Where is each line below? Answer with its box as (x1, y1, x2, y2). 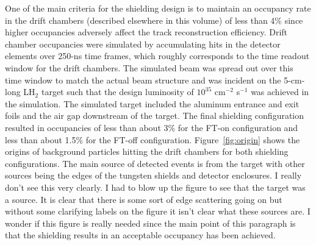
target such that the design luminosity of (41, 85, 194, 98)
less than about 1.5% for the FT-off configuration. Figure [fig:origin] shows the (5, 133, 300, 146)
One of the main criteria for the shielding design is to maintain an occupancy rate (5, 2, 311, 14)
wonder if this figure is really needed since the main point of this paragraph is (5, 216, 296, 229)
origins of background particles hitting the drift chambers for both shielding (5, 145, 289, 158)
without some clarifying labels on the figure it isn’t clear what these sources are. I (5, 205, 311, 218)
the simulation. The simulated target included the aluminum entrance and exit (5, 97, 300, 110)
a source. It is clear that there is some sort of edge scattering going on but (5, 193, 282, 205)
